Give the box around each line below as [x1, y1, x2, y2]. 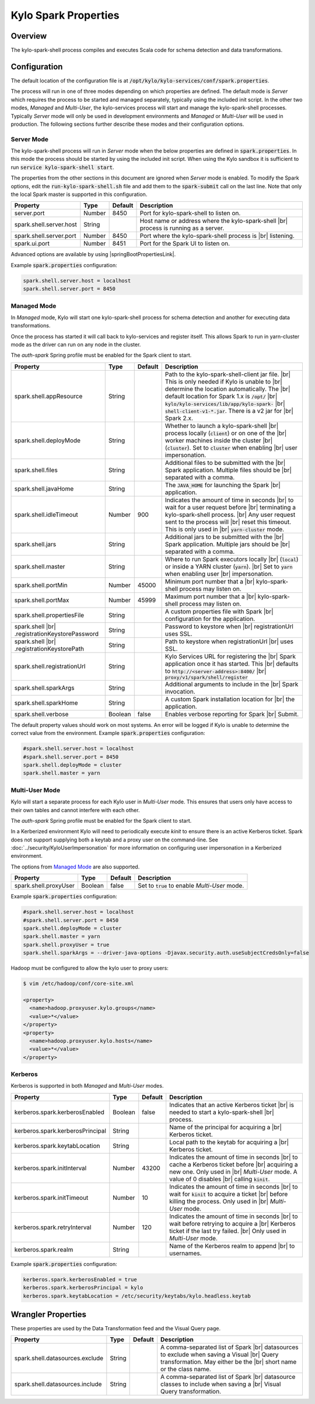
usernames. [169, 1249, 202, 1257]
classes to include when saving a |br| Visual [160, 1380, 281, 1388]
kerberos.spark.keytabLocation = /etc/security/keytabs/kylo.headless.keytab [23, 1292, 251, 1299]
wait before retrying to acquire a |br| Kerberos [169, 1219, 296, 1227]
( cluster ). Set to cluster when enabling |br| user [164, 443, 297, 451]
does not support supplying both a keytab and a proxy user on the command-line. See [10, 836, 218, 843]
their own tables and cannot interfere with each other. [10, 806, 140, 813]
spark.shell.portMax [14, 596, 69, 604]
